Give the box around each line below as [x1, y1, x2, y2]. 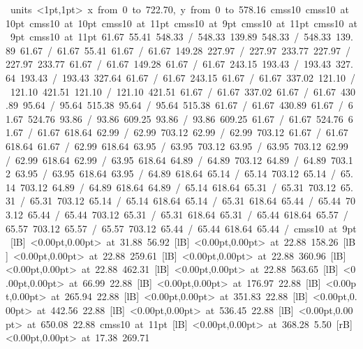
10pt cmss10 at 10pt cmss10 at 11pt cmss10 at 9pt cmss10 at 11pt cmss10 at [6, 15, 357, 30]
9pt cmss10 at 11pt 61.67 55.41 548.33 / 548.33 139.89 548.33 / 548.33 [10, 29, 332, 44]
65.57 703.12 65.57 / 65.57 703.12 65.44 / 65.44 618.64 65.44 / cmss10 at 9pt [6, 221, 357, 235]
